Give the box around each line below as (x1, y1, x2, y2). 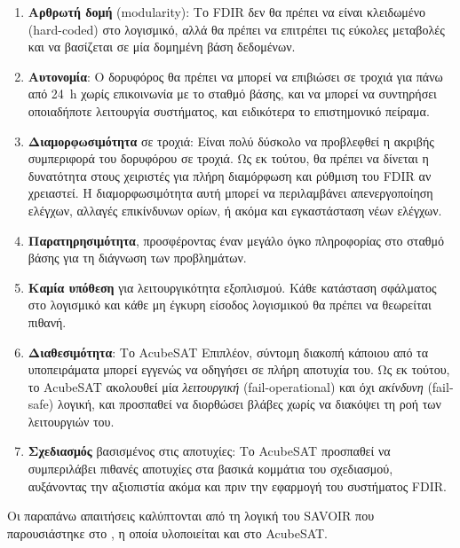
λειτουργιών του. (28, 411, 115, 430)
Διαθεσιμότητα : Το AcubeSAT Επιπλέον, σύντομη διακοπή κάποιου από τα (28, 342, 429, 361)
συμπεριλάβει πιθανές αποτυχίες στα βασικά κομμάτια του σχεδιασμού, (28, 459, 393, 478)
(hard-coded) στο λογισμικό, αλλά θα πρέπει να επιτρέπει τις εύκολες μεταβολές (28, 20, 445, 38)
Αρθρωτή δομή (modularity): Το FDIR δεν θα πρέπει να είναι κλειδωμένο (28, 3, 426, 20)
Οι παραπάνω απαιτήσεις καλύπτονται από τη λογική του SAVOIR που (7, 506, 375, 525)
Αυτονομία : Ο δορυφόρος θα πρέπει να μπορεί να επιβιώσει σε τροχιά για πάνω (28, 67, 443, 85)
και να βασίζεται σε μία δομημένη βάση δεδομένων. (28, 37, 296, 56)
